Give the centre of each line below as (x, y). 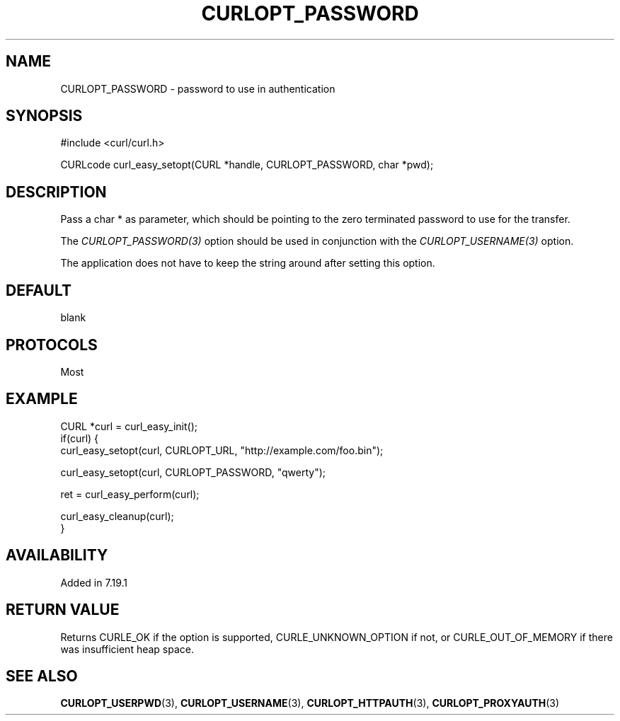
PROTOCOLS (52, 345)
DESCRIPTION (56, 192)
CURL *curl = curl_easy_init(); (129, 426)
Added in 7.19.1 (94, 582)
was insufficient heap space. (127, 649)
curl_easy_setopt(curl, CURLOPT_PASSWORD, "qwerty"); (193, 472)
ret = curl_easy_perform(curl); (130, 494)
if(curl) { (80, 438)
